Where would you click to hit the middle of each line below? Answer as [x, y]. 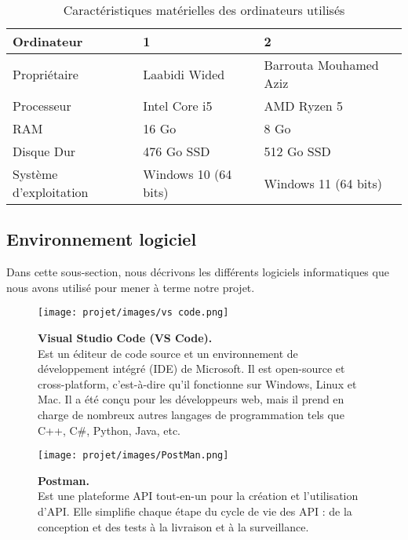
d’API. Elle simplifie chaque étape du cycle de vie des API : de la [195, 511]
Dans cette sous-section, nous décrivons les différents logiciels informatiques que [198, 272]
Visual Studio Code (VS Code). [125, 338]
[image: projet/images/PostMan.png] [133, 456]
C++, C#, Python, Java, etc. [109, 430]
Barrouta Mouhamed [321, 65]
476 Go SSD [177, 151]
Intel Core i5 [178, 106]
